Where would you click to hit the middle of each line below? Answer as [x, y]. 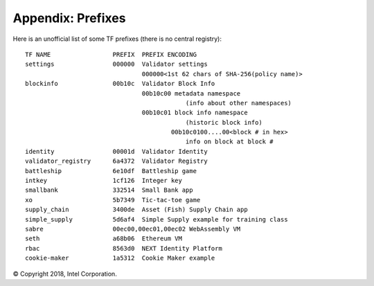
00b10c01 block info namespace [195, 113]
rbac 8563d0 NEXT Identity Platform [124, 248]
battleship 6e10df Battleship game [111, 171]
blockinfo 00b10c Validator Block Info [120, 84]
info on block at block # [229, 142]
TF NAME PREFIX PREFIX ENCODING [111, 54]
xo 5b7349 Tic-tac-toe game [113, 200]
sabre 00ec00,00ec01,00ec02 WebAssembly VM [133, 229]
